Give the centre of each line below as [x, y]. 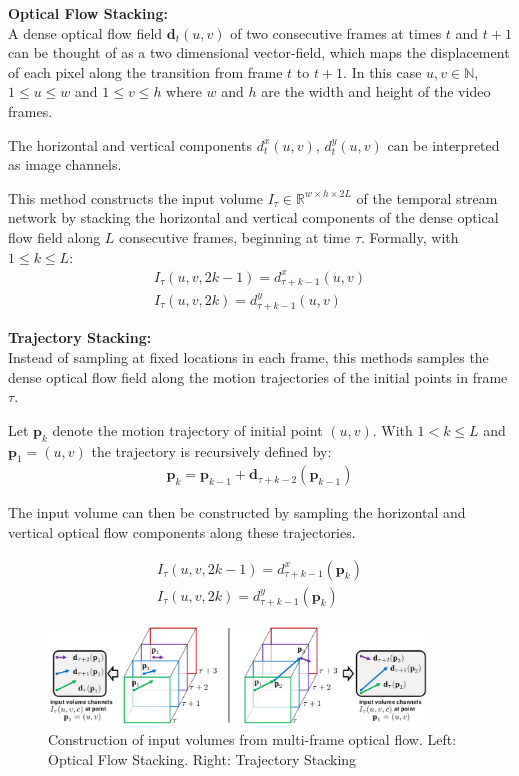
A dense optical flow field [85, 32]
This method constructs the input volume [135, 197]
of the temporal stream [427, 197]
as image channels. [65, 164]
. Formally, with [410, 236]
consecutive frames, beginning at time [235, 236]
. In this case [382, 71]
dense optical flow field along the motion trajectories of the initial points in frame [258, 376]
